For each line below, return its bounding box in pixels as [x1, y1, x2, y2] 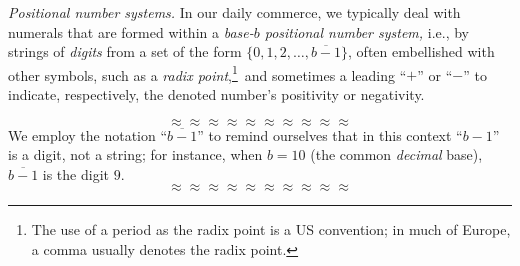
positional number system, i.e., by [264, 21, 470, 42]
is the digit [42, 163, 109, 184]
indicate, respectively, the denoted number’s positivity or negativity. [8, 84, 425, 105]
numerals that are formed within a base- [8, 21, 254, 42]
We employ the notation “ [8, 124, 168, 145]
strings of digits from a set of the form [8, 41, 242, 62]
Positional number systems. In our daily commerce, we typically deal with [8, 2, 461, 22]
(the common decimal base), [310, 144, 483, 165]
